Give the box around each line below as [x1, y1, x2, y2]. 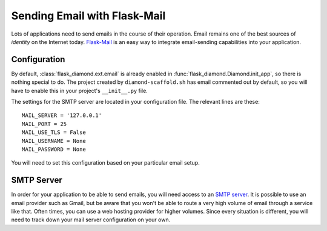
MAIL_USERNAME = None [22, 138, 86, 144]
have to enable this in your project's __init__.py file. [11, 87, 148, 94]
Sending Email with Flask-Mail [11, 9, 166, 22]
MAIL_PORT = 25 [22, 121, 67, 127]
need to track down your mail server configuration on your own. [11, 216, 171, 223]
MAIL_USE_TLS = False [22, 129, 86, 136]
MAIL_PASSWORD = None [22, 145, 86, 153]
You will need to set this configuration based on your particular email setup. [11, 159, 200, 166]
